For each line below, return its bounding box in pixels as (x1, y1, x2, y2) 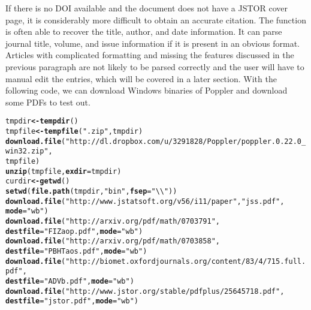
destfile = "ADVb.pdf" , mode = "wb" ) (5, 276, 134, 285)
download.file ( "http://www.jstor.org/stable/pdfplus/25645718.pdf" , (5, 287, 285, 296)
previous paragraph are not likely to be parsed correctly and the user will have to (5, 60, 304, 73)
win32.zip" (5, 147, 49, 156)
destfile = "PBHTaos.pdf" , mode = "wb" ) (5, 246, 147, 255)
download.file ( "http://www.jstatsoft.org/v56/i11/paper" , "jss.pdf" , (5, 197, 285, 206)
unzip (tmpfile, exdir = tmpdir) (5, 167, 122, 176)
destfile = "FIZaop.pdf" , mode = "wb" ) (5, 227, 143, 236)
